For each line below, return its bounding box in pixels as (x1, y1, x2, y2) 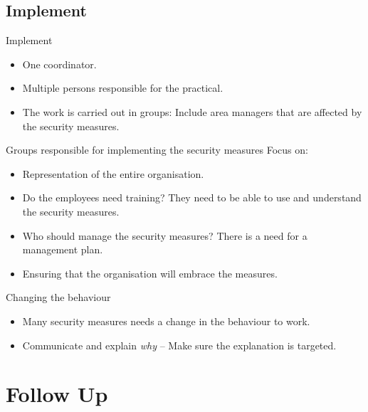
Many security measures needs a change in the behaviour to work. (22, 313, 310, 328)
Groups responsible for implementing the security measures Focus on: (6, 142, 308, 157)
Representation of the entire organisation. (22, 166, 204, 181)
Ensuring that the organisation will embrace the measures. (22, 265, 278, 280)
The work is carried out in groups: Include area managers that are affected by (22, 104, 362, 119)
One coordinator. (22, 56, 97, 71)
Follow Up (6, 379, 108, 408)
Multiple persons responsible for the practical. (22, 80, 224, 95)
